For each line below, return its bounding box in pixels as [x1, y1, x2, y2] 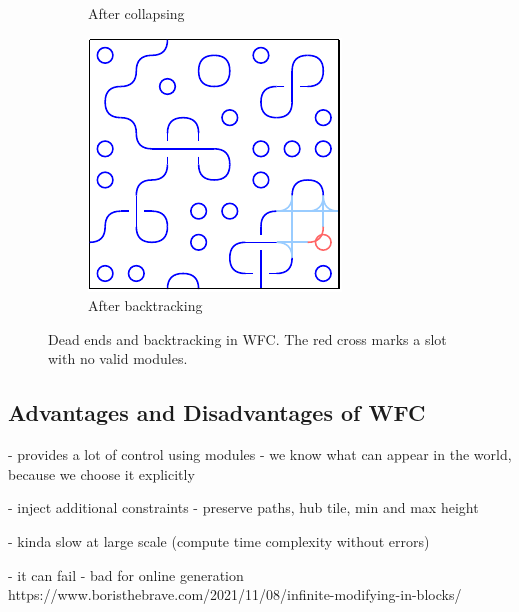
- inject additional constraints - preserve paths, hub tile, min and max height [8, 497, 479, 518]
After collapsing [88, 3, 185, 23]
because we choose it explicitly [8, 463, 195, 484]
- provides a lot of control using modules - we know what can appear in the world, [8, 444, 512, 465]
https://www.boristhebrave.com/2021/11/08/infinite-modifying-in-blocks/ [8, 584, 462, 605]
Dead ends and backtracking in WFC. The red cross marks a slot [48, 328, 447, 349]
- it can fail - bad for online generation [8, 564, 244, 585]
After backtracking [88, 295, 203, 316]
